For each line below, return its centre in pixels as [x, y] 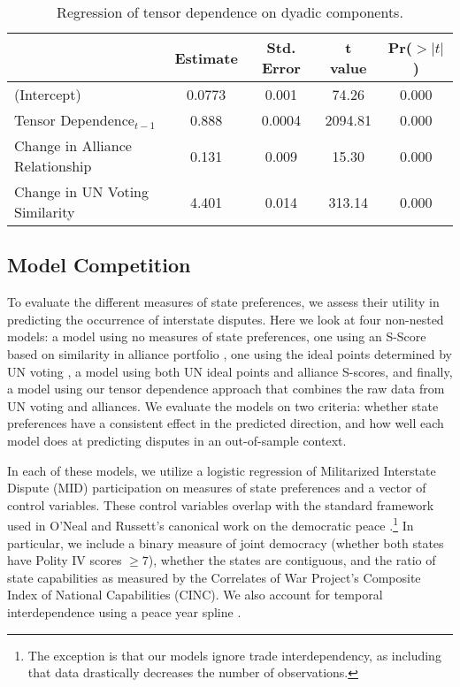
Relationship [53, 166]
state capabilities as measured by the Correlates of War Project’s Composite [214, 577]
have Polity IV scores [65, 560]
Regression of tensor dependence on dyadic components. [230, 12]
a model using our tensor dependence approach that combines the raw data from [226, 389]
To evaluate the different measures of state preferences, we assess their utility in [223, 302]
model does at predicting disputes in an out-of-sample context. [177, 440]
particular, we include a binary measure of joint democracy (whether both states [226, 542]
